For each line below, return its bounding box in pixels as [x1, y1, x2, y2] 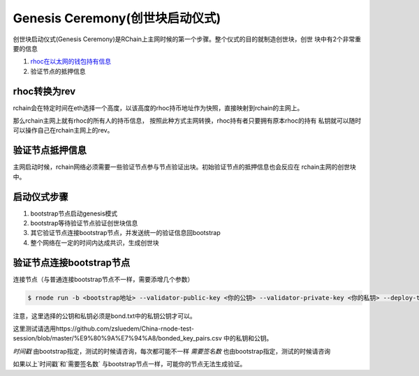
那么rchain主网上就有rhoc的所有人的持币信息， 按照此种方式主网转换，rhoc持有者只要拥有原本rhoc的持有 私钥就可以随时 [13, 116, 362, 125]
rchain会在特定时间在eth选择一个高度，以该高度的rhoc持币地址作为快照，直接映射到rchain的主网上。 [13, 103, 304, 112]
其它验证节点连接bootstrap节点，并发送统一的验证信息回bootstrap [30, 229, 221, 237]
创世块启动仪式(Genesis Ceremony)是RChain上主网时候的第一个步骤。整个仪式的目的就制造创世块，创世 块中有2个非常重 [13, 35, 362, 43]
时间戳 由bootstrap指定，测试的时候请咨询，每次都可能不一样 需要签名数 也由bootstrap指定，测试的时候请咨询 [13, 347, 331, 355]
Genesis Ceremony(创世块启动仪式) [13, 10, 221, 26]
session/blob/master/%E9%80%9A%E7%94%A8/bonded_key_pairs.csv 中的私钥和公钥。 [13, 334, 273, 343]
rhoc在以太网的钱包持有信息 [30, 57, 112, 66]
